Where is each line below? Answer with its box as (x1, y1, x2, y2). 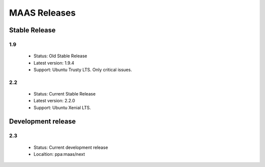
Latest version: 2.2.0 (33, 98, 76, 104)
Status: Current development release (33, 144, 108, 150)
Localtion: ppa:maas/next (33, 151, 85, 157)
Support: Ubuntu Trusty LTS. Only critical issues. (33, 67, 132, 72)
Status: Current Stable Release (33, 91, 96, 96)
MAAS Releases (9, 7, 76, 18)
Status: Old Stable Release (33, 53, 87, 59)
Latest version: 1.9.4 (33, 60, 75, 66)
